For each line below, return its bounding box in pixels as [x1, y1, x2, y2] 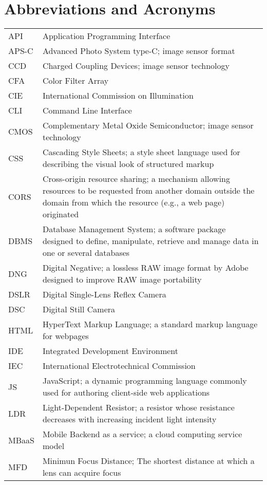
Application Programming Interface [42, 30, 170, 42]
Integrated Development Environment [42, 345, 179, 357]
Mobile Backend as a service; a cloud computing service [42, 428, 242, 440]
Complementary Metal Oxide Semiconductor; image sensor [42, 119, 254, 132]
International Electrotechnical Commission [42, 360, 196, 372]
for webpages [42, 330, 89, 342]
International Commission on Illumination [42, 89, 194, 102]
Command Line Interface [42, 104, 132, 117]
